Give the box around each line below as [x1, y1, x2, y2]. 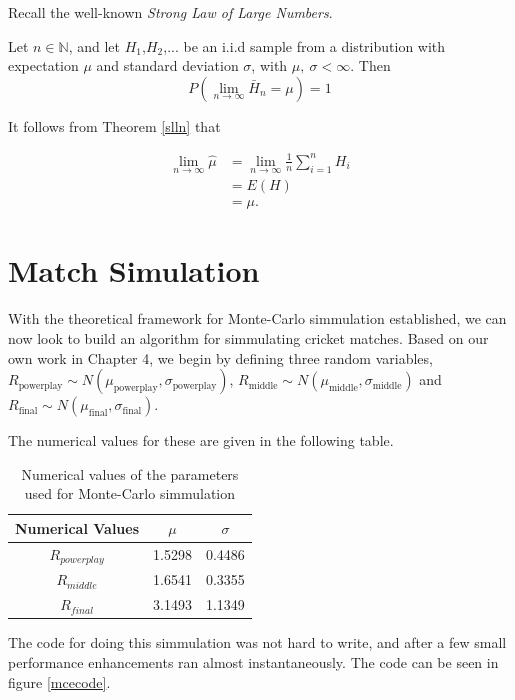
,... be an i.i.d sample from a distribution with [163, 35, 446, 56]
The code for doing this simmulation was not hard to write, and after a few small [8, 632, 507, 653]
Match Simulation [8, 250, 260, 291]
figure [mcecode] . [8, 671, 111, 692]
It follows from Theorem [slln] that [8, 115, 221, 136]
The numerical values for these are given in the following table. [8, 430, 394, 451]
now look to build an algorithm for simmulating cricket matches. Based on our [8, 327, 489, 348]
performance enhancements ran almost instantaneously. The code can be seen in [8, 651, 499, 672]
